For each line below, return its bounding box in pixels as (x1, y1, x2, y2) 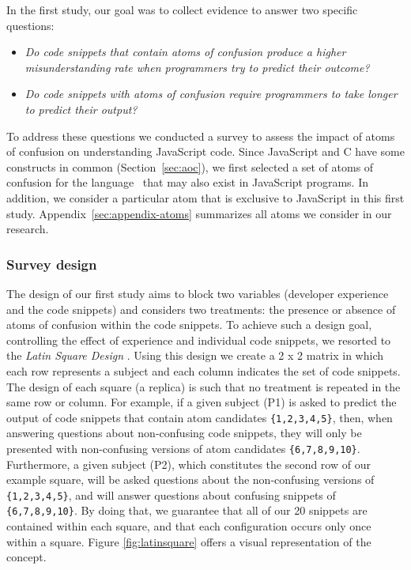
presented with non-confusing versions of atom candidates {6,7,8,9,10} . (6, 440, 360, 456)
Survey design (6, 254, 97, 274)
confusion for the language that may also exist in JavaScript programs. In (6, 174, 369, 191)
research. (6, 221, 49, 237)
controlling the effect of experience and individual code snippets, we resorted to (6, 331, 391, 348)
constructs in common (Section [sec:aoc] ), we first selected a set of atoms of (6, 158, 374, 175)
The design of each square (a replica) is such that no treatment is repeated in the (6, 378, 401, 394)
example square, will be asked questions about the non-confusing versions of (6, 471, 375, 488)
